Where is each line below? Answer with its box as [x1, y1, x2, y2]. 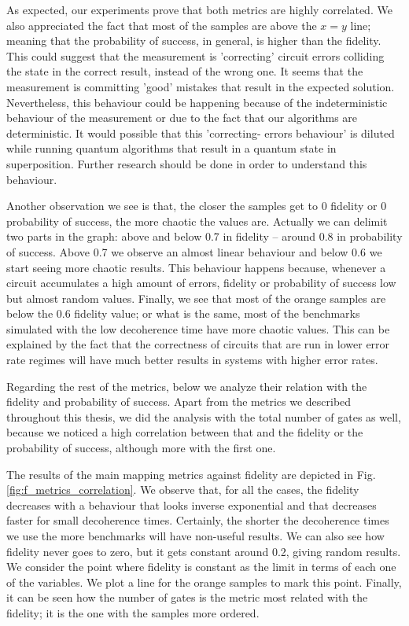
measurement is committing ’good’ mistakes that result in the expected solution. [6, 78, 395, 94]
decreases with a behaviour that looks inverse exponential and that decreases [6, 496, 377, 513]
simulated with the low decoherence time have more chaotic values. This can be [6, 320, 390, 337]
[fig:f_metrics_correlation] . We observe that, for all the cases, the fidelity [6, 481, 359, 498]
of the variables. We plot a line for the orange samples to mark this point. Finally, [6, 573, 402, 590]
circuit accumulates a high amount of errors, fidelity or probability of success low [6, 274, 396, 291]
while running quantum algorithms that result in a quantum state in [6, 140, 337, 156]
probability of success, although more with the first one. [6, 440, 276, 456]
